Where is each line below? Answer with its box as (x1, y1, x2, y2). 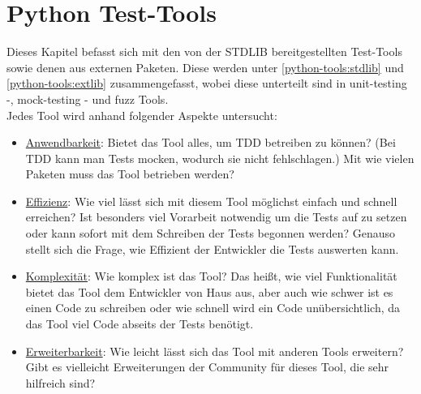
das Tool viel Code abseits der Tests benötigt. (25, 315, 254, 332)
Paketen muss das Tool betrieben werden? (25, 165, 234, 182)
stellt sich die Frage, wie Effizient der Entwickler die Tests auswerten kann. (25, 240, 399, 257)
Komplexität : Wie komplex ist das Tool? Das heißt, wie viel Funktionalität (25, 268, 397, 285)
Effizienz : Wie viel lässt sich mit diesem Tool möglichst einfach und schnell (25, 192, 397, 209)
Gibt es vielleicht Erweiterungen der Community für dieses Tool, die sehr (25, 358, 389, 375)
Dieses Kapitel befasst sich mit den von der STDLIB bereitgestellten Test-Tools (6, 43, 402, 60)
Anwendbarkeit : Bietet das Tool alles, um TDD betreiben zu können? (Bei (25, 134, 396, 151)
